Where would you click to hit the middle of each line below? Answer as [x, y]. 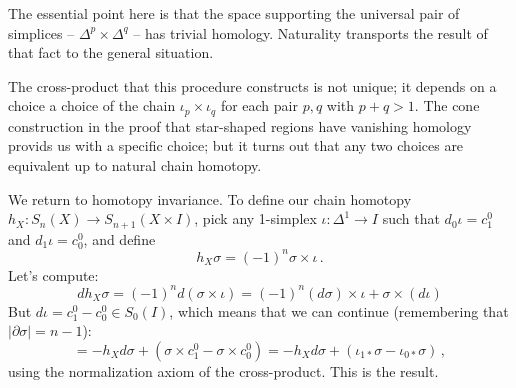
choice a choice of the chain [92, 105]
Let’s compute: [53, 274]
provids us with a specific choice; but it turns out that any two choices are [236, 145]
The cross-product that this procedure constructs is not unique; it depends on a [252, 85]
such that [411, 218]
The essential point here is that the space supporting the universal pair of [234, 13]
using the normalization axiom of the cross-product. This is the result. [223, 371]
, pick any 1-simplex [255, 218]
